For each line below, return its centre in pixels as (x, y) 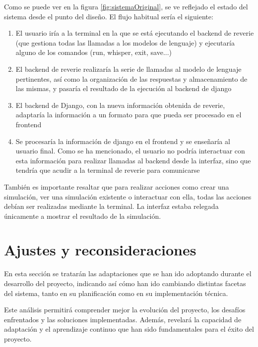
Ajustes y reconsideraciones (100, 250)
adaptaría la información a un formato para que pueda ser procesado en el (129, 115)
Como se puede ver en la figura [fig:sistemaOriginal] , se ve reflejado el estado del (126, 6)
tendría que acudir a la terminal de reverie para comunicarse (108, 170)
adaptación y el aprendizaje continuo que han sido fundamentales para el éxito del (129, 329)
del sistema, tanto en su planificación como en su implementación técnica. (116, 293)
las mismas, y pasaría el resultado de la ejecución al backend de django (124, 88)
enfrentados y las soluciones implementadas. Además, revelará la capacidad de (123, 319)
